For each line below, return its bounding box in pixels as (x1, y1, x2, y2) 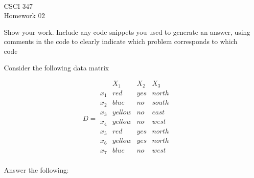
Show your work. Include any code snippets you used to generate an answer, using (4, 26, 251, 37)
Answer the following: (4, 165, 69, 175)
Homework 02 (4, 10, 45, 21)
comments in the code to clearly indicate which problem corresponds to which (4, 36, 238, 46)
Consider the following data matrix (4, 62, 109, 72)
